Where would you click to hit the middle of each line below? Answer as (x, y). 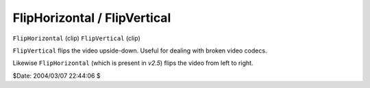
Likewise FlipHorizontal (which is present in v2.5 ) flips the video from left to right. (133, 63)
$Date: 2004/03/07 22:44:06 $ (57, 76)
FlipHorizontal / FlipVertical (92, 18)
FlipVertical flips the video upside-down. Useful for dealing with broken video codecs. (140, 50)
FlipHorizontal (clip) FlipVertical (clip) (76, 38)
